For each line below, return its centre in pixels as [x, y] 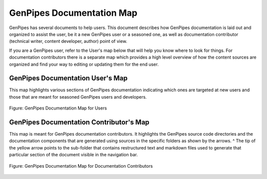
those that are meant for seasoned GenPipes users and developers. [78, 97]
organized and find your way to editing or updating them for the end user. [84, 64]
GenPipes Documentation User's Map [68, 78]
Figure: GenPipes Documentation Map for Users [58, 108]
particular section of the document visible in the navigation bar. [73, 155]
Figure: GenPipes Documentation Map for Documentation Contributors [81, 166]
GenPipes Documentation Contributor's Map [79, 122]
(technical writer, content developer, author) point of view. [68, 41]
